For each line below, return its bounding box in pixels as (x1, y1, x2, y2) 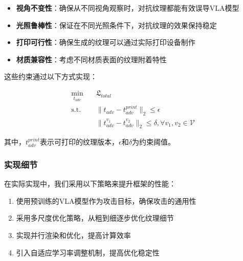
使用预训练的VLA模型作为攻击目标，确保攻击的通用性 (16, 195, 196, 206)
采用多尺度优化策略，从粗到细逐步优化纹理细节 (16, 212, 174, 223)
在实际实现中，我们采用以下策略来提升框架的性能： (4, 178, 176, 189)
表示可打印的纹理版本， (40, 136, 119, 147)
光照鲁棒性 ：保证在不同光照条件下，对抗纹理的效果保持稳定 (16, 19, 217, 30)
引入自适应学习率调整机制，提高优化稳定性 (16, 247, 160, 257)
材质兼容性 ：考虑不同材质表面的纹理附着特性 (16, 54, 167, 64)
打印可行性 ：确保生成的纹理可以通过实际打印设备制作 (16, 37, 195, 48)
